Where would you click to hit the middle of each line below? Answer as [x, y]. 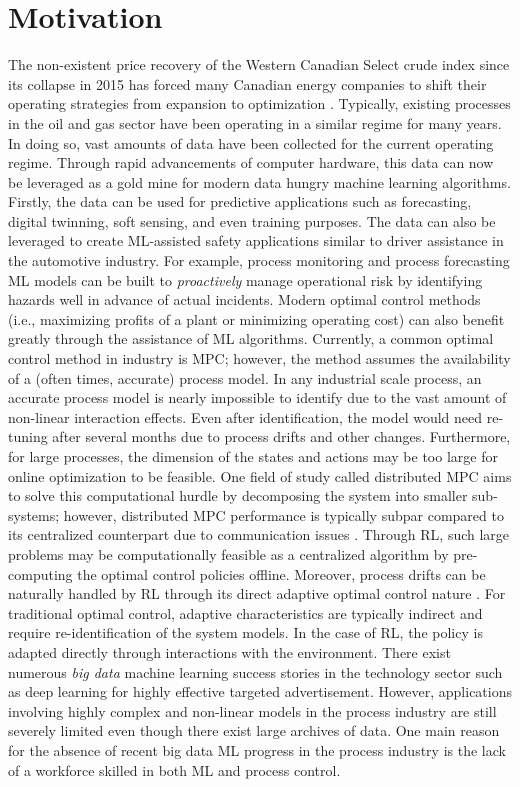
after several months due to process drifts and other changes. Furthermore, [281, 436]
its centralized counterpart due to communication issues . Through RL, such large [259, 534]
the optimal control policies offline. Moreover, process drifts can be [281, 573]
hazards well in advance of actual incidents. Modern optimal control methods [244, 299]
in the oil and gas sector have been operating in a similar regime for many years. [255, 122]
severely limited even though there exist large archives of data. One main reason [254, 730]
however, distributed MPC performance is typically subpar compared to [283, 514]
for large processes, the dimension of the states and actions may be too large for [253, 456]
